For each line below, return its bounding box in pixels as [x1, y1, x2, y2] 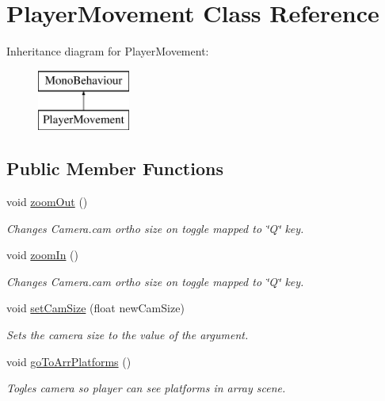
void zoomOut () [6, 193, 88, 210]
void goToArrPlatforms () [6, 353, 132, 369]
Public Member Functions [6, 156, 223, 181]
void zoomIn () [6, 246, 79, 263]
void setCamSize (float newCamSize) [6, 300, 185, 316]
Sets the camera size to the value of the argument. [6, 327, 249, 343]
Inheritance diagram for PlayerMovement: [6, 43, 209, 59]
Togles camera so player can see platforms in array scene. [6, 380, 286, 396]
